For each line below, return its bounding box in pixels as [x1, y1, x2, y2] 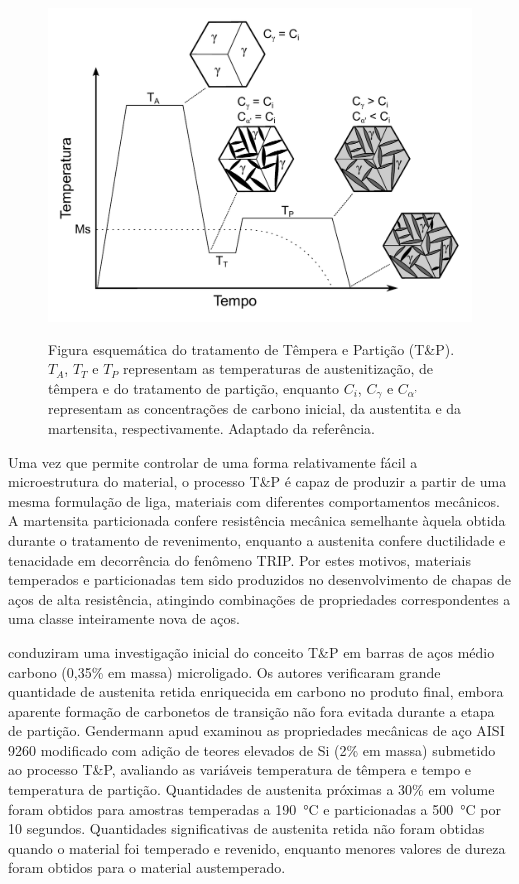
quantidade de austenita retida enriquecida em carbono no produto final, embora [8, 681, 504, 702]
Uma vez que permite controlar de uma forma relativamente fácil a [8, 451, 418, 472]
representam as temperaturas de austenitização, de [123, 358, 434, 379]
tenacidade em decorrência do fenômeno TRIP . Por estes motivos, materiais [8, 549, 472, 570]
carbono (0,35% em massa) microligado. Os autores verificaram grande [8, 661, 441, 682]
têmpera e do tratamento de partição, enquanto [48, 377, 340, 398]
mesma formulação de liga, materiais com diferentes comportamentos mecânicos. [8, 490, 501, 511]
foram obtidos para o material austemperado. [8, 857, 286, 878]
